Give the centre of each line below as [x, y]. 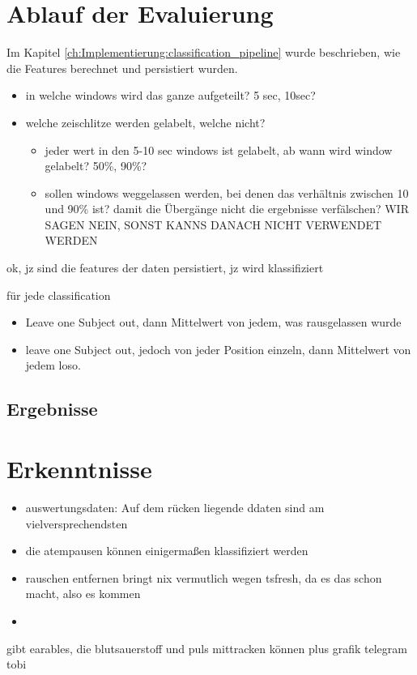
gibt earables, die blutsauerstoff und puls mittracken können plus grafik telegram [207, 648]
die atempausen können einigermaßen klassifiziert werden [167, 551]
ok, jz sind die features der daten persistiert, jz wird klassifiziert [165, 268]
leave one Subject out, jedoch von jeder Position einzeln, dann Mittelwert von [218, 349]
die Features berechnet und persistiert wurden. [122, 68]
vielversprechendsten [77, 523]
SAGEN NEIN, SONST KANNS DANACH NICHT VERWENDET [213, 224]
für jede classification [59, 295]
